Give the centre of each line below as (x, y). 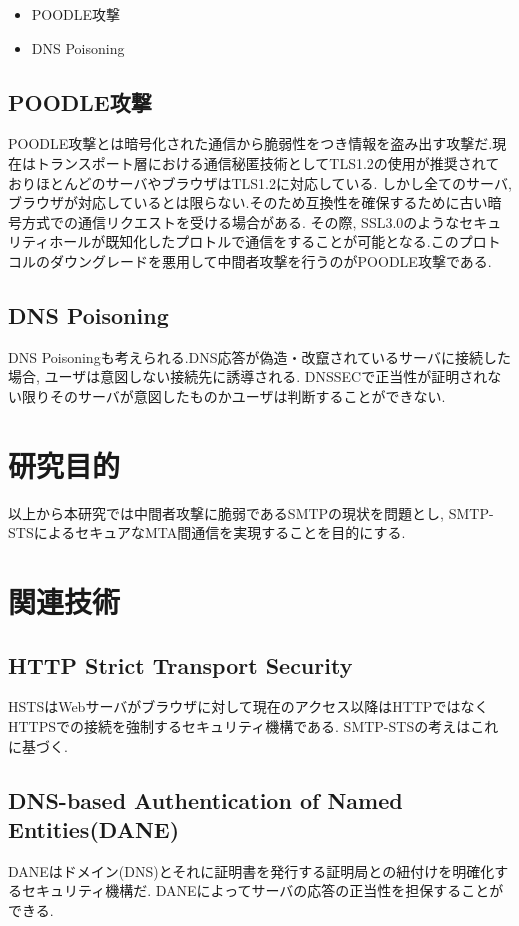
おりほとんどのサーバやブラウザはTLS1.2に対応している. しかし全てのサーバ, (260, 182)
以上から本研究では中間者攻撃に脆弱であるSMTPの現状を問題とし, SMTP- (251, 512)
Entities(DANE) (94, 828)
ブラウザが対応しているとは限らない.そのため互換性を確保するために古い (248, 202)
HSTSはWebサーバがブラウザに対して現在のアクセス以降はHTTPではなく (248, 706)
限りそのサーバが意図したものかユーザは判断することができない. (233, 395)
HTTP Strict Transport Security (180, 664)
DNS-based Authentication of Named (205, 799)
